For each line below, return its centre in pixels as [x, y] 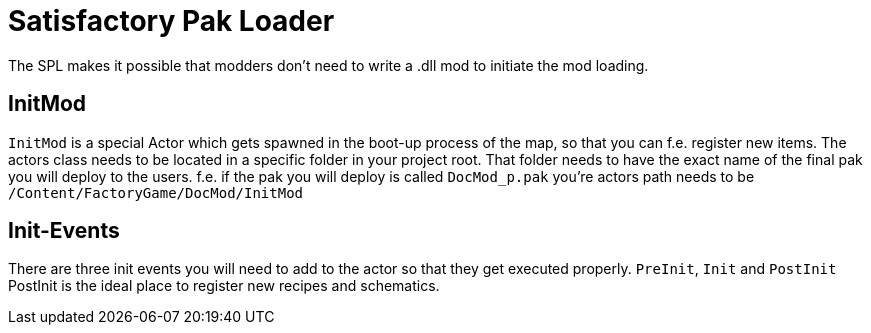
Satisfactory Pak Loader [171, 21]
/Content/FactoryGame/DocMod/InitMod [156, 192]
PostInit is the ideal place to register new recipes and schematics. [224, 286]
